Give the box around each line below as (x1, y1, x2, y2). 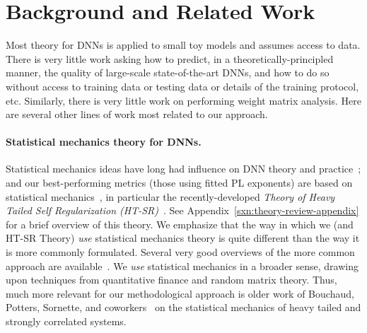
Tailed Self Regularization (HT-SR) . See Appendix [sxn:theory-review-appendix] (6, 203, 359, 218)
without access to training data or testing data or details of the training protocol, (6, 78, 359, 93)
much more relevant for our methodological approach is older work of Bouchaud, (6, 286, 354, 300)
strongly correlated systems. (6, 314, 127, 329)
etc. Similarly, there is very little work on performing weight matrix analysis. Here (6, 93, 361, 107)
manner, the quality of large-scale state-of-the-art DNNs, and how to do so (6, 65, 330, 80)
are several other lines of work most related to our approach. (6, 107, 268, 122)
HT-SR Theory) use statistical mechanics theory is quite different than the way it (6, 230, 360, 245)
